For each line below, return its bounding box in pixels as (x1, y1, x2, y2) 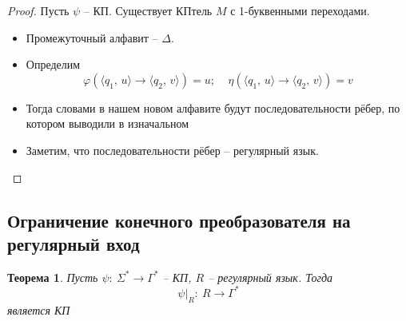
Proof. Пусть (7, 2, 70, 18)
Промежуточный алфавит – (26, 29, 158, 46)
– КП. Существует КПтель (83, 2, 213, 18)
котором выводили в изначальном (26, 115, 189, 132)
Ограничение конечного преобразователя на (7, 208, 351, 232)
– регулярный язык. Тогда (208, 268, 333, 285)
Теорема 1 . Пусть (7, 268, 98, 285)
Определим (26, 56, 81, 73)
